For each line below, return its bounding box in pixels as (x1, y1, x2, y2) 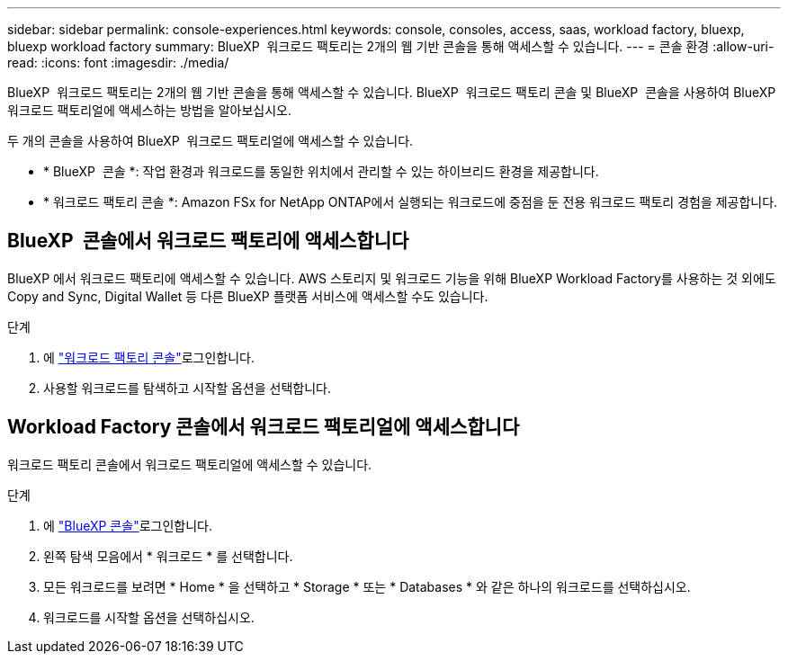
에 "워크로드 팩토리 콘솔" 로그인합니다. (43, 349, 255, 365)
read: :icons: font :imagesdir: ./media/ (7, 55, 229, 70)
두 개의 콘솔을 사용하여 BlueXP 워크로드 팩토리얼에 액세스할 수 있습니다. (7, 133, 414, 148)
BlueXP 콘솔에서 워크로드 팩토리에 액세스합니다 (7, 229, 409, 253)
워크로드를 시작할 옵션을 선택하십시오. (43, 609, 255, 625)
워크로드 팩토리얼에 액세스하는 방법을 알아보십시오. (7, 103, 292, 118)
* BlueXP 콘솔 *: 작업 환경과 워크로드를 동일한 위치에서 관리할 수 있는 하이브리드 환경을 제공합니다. (43, 164, 599, 179)
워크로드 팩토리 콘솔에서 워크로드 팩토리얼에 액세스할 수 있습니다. (7, 456, 372, 472)
